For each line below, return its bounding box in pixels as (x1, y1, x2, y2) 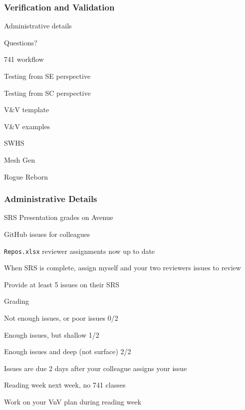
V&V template (4, 104, 49, 115)
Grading (4, 296, 29, 306)
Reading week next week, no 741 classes (4, 380, 126, 390)
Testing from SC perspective (4, 87, 91, 98)
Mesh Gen (4, 154, 35, 165)
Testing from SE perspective (4, 71, 91, 81)
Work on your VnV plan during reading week (4, 396, 142, 407)
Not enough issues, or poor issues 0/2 (4, 313, 118, 323)
